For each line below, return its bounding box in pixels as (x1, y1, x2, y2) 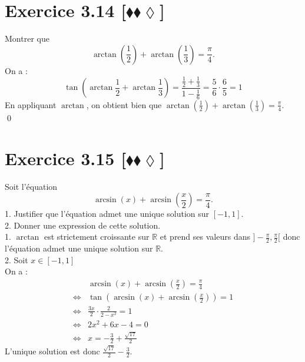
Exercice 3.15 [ (5, 146, 127, 170)
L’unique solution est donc (5, 345, 100, 357)
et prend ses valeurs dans (160, 230, 250, 243)
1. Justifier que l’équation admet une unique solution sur (5, 207, 210, 220)
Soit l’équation (5, 180, 58, 192)
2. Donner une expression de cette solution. (5, 219, 161, 231)
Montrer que (5, 32, 49, 45)
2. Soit (5, 253, 28, 266)
